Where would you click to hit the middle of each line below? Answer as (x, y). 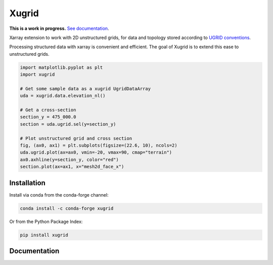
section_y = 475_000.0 (48, 117)
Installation (27, 183)
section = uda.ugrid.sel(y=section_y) (68, 124)
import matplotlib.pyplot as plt (61, 67)
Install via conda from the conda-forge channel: (59, 195)
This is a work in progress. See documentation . (59, 28)
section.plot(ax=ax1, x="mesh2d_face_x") (72, 167)
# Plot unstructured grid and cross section (76, 138)
